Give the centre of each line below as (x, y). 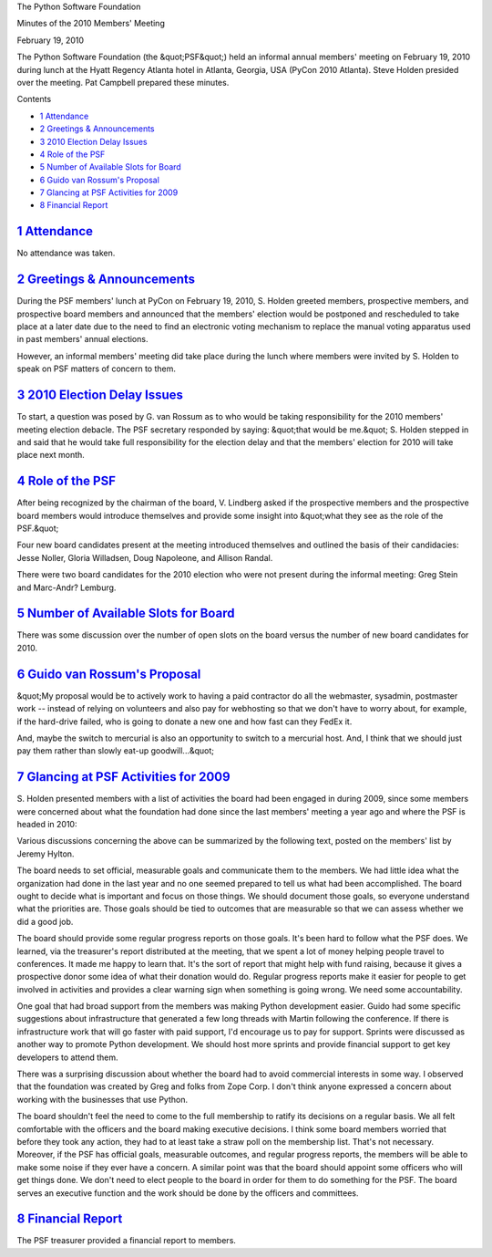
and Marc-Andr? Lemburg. (67, 587)
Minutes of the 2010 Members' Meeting (91, 24)
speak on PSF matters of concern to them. (97, 369)
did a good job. (45, 921)
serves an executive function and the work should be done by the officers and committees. (188, 1193)
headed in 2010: (47, 825)
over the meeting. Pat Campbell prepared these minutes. (123, 82)
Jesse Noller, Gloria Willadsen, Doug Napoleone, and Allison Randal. (145, 557)
